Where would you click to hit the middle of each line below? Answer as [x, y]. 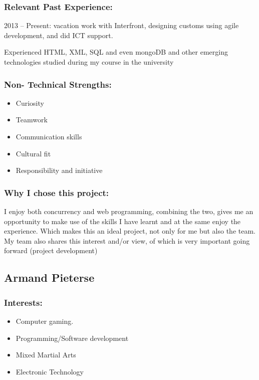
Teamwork [32, 120]
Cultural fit [33, 153]
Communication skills [49, 136]
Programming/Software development [72, 338]
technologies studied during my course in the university [89, 62]
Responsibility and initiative [59, 170]
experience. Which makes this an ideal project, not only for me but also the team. [130, 231]
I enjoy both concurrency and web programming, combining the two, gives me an [129, 211]
